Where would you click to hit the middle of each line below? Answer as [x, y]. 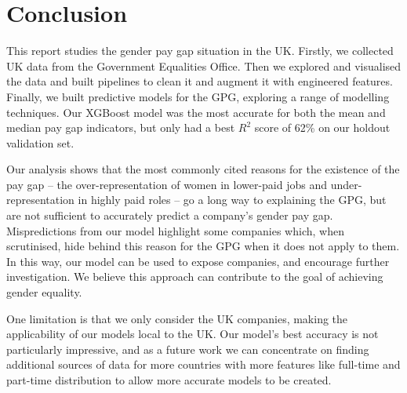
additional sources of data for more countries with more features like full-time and [203, 364]
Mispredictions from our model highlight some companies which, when [175, 230]
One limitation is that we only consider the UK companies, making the [177, 318]
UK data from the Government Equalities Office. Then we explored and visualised [204, 65]
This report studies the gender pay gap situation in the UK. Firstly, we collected [200, 51]
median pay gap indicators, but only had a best [121, 127]
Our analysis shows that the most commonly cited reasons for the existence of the [203, 169]
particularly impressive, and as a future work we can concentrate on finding [188, 349]
